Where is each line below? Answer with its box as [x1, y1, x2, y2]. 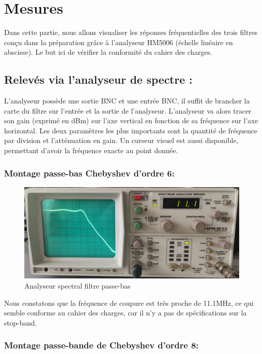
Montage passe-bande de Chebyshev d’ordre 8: [4, 339, 199, 351]
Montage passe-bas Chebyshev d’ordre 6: [4, 166, 175, 179]
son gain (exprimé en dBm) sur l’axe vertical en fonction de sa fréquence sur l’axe [4, 115, 258, 126]
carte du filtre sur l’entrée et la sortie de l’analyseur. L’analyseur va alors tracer [4, 105, 251, 116]
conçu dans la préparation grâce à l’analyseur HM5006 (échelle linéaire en [4, 37, 233, 47]
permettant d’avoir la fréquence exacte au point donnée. [4, 145, 178, 156]
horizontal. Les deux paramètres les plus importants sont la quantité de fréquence [4, 125, 257, 135]
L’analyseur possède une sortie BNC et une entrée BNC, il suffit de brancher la [4, 95, 250, 106]
